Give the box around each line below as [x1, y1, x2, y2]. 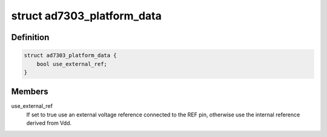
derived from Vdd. [26, 119, 72, 127]
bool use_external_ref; [36, 61, 107, 67]
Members [11, 87, 48, 97]
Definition [11, 32, 50, 42]
